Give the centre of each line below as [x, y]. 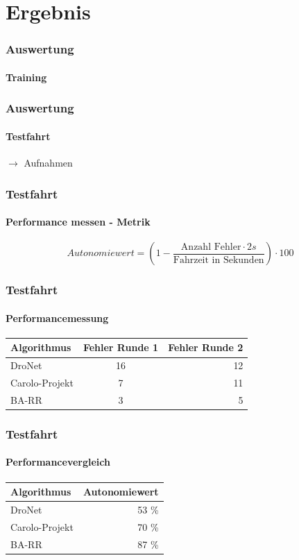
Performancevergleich [58, 462]
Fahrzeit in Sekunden [219, 260]
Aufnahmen [48, 163]
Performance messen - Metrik [78, 222]
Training [26, 77]
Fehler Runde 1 [121, 347]
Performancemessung [57, 317]
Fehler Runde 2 [206, 347]
